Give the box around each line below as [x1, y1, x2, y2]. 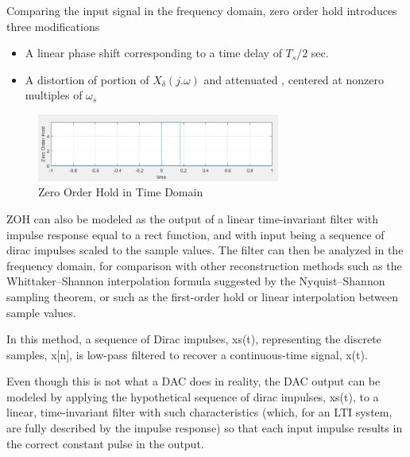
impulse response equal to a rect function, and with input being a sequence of [6, 226, 385, 242]
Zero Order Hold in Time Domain [38, 184, 203, 200]
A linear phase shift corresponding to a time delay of [25, 45, 282, 61]
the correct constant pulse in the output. [6, 435, 204, 451]
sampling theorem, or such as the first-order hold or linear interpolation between [6, 288, 398, 304]
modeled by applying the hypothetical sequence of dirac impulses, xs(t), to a [6, 388, 379, 405]
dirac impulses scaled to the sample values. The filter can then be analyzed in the [6, 242, 404, 258]
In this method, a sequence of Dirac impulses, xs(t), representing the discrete [6, 331, 381, 347]
